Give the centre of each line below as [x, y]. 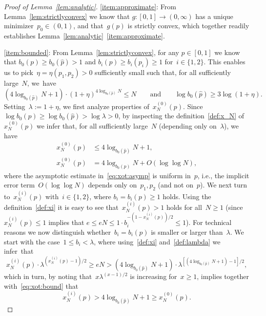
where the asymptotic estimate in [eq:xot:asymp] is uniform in [97, 175]
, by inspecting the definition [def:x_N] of [181, 116]
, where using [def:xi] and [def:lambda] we [157, 241]
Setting [15, 106]
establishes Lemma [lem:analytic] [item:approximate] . [84, 35]
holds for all [184, 207]
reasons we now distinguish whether [57, 232]
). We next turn [224, 185]
